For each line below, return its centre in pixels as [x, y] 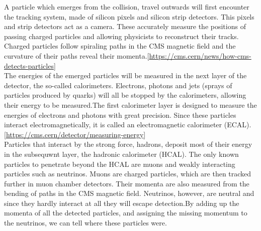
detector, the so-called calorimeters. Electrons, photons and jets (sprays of [118, 85]
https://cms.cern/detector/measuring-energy [75, 134]
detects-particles [29, 65]
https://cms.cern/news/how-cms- [200, 55]
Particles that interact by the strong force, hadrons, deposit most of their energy [128, 144]
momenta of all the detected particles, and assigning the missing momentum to [126, 213]
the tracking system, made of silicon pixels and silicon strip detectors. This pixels [129, 16]
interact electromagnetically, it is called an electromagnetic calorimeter [113, 125]
